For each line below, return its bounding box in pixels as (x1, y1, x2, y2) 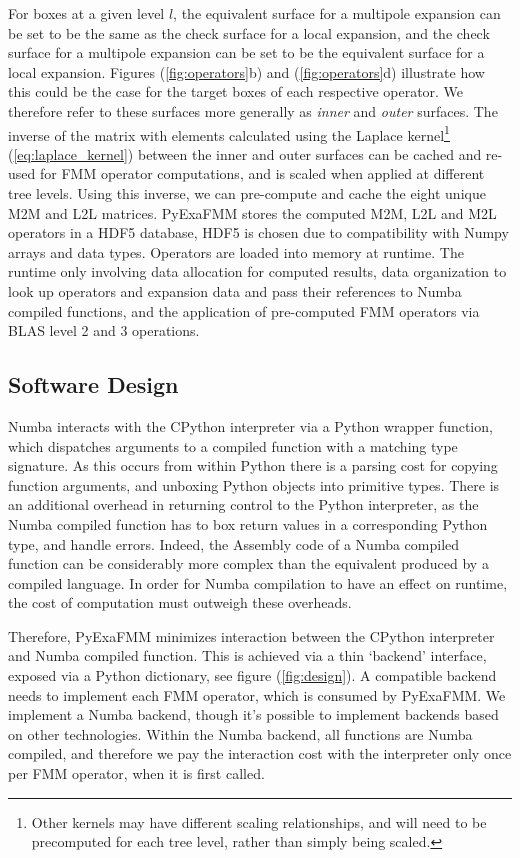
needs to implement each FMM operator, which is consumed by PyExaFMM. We (8, 684, 506, 705)
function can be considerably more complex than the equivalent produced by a (8, 553, 489, 574)
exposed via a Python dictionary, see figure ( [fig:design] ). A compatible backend (8, 665, 497, 686)
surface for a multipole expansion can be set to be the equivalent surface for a (8, 42, 485, 63)
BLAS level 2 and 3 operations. (8, 320, 200, 341)
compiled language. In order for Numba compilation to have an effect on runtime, (8, 572, 508, 593)
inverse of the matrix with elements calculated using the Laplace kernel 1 (8, 121, 450, 145)
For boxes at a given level (8, 3, 165, 23)
